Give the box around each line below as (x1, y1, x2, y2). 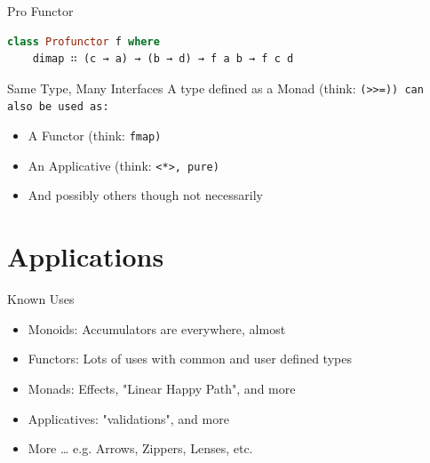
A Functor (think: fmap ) (28, 126, 162, 145)
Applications (7, 238, 164, 275)
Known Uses (7, 290, 75, 308)
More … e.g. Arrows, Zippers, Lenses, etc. (28, 439, 253, 458)
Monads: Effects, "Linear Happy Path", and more (28, 379, 296, 397)
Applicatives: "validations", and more (28, 409, 229, 427)
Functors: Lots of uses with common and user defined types (28, 349, 352, 368)
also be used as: (7, 100, 109, 114)
